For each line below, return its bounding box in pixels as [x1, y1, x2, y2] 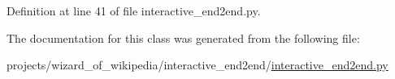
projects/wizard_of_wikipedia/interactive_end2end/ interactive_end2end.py [7, 56, 388, 73]
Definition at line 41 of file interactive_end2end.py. [7, 2, 261, 19]
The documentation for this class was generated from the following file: [7, 29, 360, 46]
